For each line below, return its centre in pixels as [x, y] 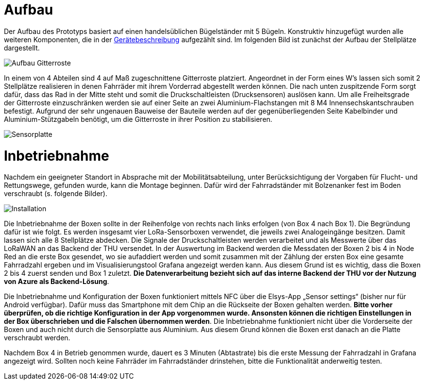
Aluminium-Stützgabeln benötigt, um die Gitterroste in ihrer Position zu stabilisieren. [138, 119]
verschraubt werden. [37, 338]
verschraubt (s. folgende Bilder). [56, 194]
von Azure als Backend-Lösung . [57, 282]
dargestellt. [22, 48]
